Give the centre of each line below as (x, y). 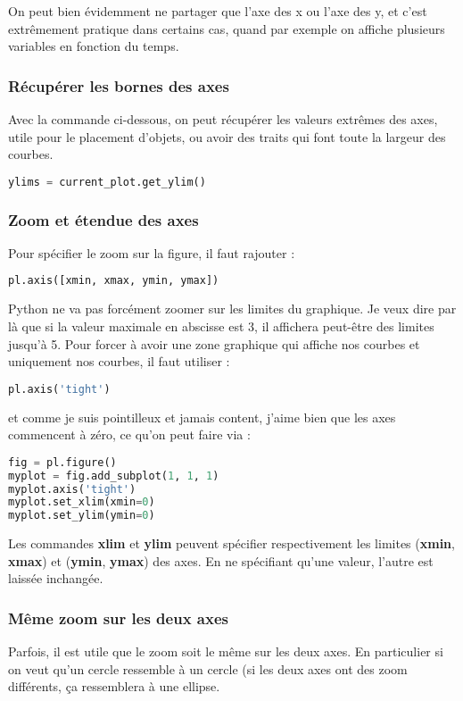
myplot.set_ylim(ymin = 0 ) (82, 516)
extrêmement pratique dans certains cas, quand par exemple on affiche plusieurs (227, 28)
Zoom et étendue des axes (103, 219)
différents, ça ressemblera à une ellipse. (114, 686)
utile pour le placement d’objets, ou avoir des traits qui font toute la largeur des (227, 136)
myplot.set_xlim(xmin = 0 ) (82, 502)
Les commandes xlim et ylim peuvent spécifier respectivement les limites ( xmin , (231, 543)
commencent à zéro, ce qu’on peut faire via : (129, 434)
